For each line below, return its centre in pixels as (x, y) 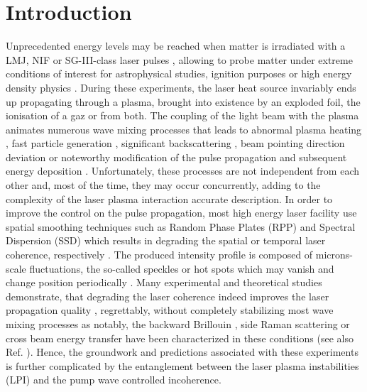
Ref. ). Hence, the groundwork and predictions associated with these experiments (182, 352)
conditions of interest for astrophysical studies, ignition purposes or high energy (179, 73)
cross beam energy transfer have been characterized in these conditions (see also (180, 338)
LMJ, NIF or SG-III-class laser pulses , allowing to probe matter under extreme (179, 59)
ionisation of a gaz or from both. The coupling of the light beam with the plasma (182, 115)
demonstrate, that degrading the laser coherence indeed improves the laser (168, 296)
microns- (334, 255)
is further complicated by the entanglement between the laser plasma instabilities (182, 365)
